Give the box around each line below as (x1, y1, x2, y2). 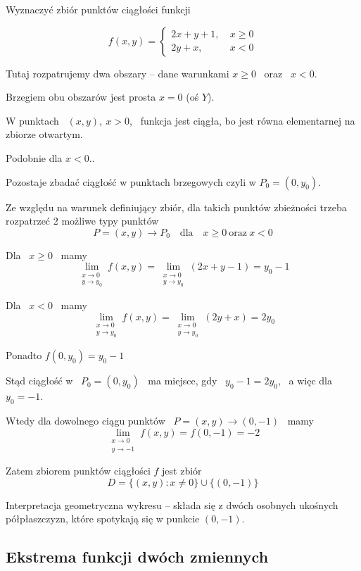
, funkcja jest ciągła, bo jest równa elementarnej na (129, 113, 355, 127)
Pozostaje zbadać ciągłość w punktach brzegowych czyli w (6, 174, 256, 189)
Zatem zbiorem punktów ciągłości (6, 463, 151, 478)
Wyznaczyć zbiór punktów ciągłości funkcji (6, 2, 191, 16)
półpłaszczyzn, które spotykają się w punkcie (6, 511, 200, 526)
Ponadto (6, 348, 42, 363)
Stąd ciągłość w (6, 373, 73, 388)
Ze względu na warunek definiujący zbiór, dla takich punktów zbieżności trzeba (6, 199, 347, 214)
